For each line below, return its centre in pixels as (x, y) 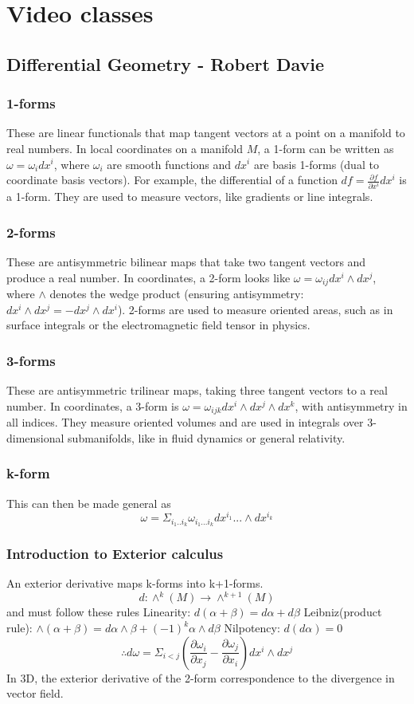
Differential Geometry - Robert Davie (166, 63)
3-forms (31, 360)
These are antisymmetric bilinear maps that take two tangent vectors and (186, 262)
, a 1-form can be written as (326, 148)
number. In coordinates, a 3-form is (93, 405)
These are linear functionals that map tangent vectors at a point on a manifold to (206, 133)
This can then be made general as (89, 503)
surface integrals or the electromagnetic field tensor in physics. (158, 325)
